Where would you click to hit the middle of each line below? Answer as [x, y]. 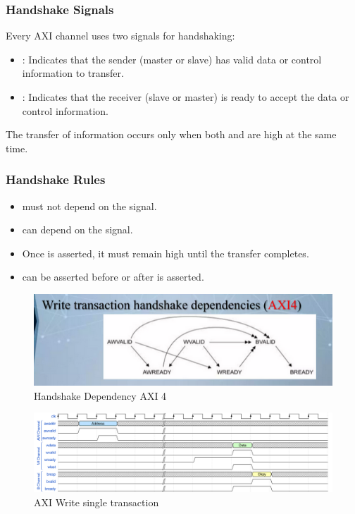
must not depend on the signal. [89, 206]
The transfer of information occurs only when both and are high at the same [171, 134]
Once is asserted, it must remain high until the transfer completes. [166, 253]
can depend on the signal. [77, 230]
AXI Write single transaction [96, 502]
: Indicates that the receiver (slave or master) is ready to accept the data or [186, 97]
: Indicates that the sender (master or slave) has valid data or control [172, 59]
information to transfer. [73, 73]
